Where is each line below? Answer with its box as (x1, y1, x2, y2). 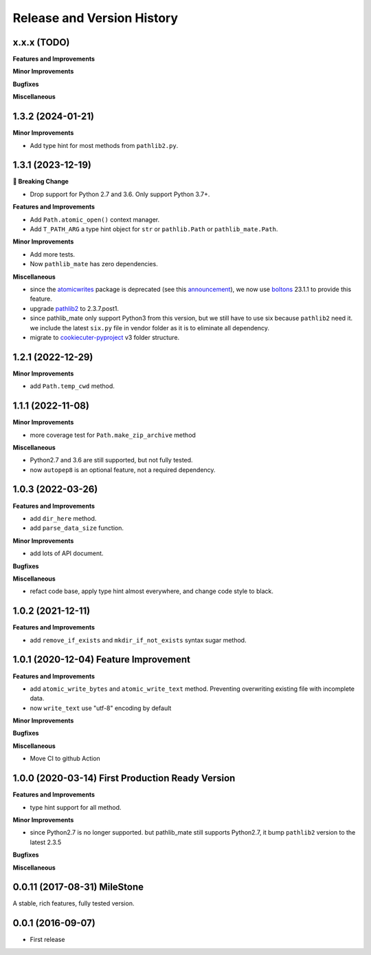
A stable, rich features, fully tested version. (12, 899, 135, 908)
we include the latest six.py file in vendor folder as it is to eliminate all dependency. (30, 323, 270, 332)
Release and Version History (12, 10, 179, 25)
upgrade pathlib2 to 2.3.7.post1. (30, 304, 120, 312)
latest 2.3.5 (30, 838, 62, 846)
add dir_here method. (30, 514, 97, 522)
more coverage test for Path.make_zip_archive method (30, 431, 196, 439)
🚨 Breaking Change (12, 178, 69, 186)
